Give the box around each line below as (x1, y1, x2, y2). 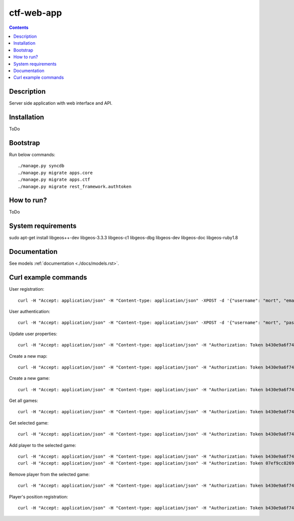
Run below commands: (9, 152, 56, 157)
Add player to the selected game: (9, 442, 76, 448)
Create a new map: (9, 353, 48, 359)
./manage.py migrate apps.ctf (18, 177, 91, 182)
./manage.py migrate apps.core (18, 170, 93, 175)
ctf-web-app (9, 7, 62, 18)
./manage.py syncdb (18, 163, 65, 169)
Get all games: (9, 397, 39, 404)
